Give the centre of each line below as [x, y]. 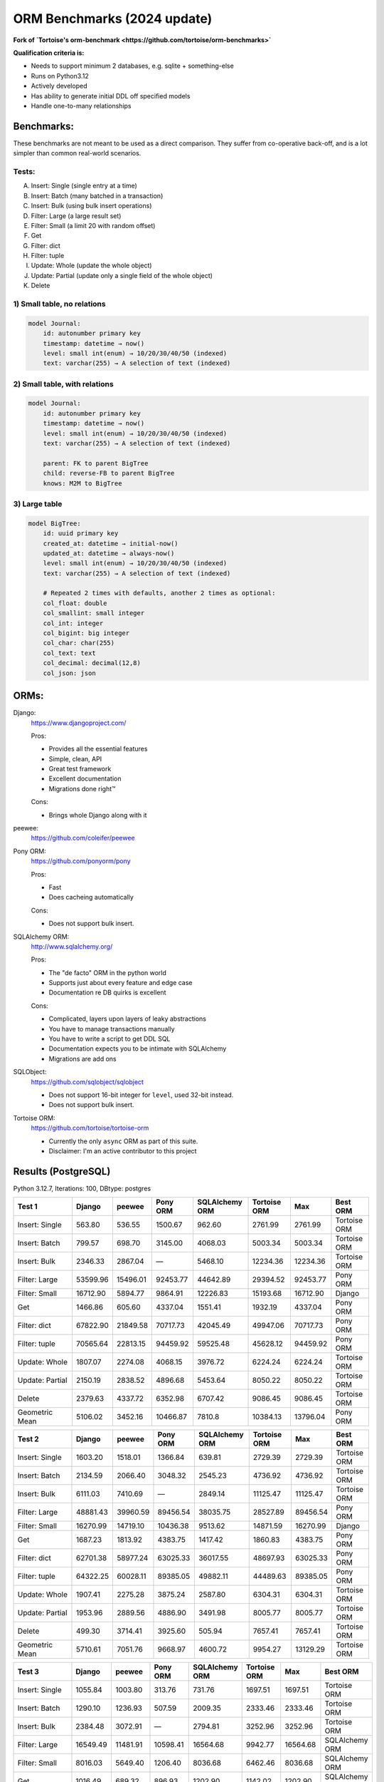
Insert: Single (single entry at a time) [84, 186]
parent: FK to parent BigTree [96, 463]
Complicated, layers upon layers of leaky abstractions [127, 1019]
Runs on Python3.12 [60, 76]
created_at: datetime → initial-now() [111, 543]
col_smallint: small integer [94, 613]
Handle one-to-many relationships [81, 105]
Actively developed [59, 86]
